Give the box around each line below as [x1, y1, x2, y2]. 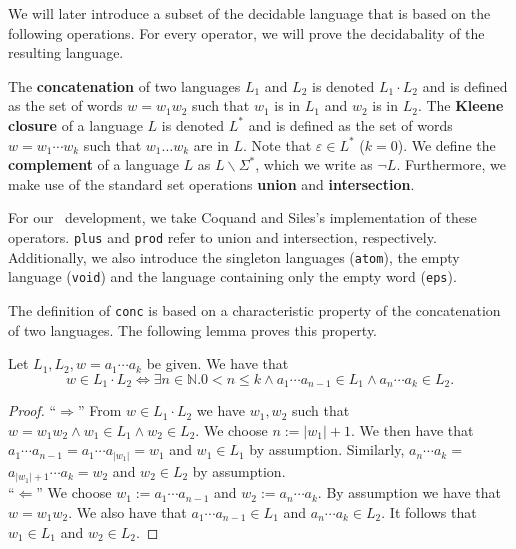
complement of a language [8, 154, 179, 175]
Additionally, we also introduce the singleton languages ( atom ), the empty [8, 246, 460, 267]
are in [193, 134, 229, 155]
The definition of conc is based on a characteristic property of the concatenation [8, 299, 501, 320]
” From [77, 400, 122, 421]
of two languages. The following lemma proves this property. [8, 319, 378, 340]
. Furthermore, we [396, 154, 506, 175]
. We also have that [68, 502, 187, 523]
